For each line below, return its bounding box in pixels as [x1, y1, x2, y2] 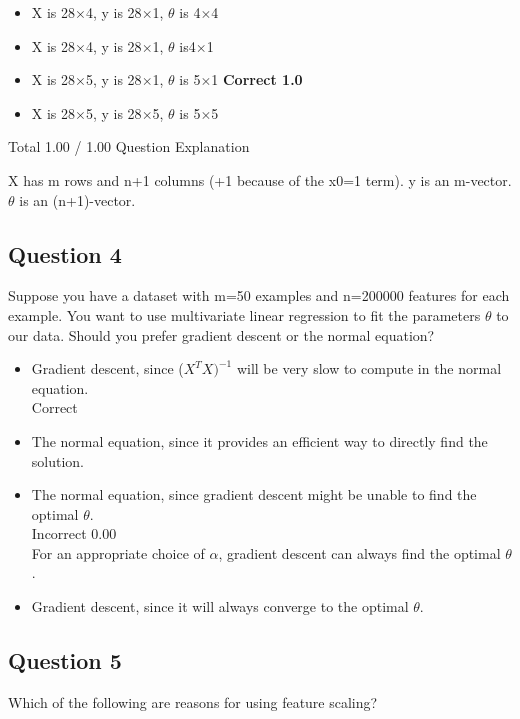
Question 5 [8, 645, 122, 676]
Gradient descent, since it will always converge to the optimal [31, 596, 409, 617]
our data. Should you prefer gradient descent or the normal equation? [8, 324, 435, 345]
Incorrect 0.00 [31, 523, 117, 544]
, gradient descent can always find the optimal [218, 542, 501, 563]
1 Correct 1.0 [211, 69, 303, 90]
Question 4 [8, 238, 122, 269]
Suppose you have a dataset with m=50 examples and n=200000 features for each [8, 285, 510, 306]
